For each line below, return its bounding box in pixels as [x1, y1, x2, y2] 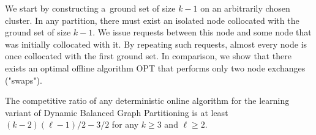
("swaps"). [5, 73, 42, 86]
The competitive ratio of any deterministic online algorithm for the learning [5, 94, 290, 107]
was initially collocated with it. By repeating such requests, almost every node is [5, 37, 307, 50]
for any [111, 118, 139, 131]
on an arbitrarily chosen [200, 2, 290, 14]
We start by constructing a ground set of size [5, 2, 176, 14]
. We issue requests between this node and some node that [92, 26, 312, 38]
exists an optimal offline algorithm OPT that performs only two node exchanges [5, 61, 306, 74]
